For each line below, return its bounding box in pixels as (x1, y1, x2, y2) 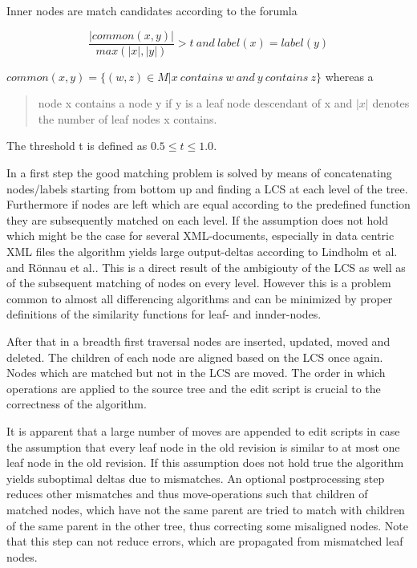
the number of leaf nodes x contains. (38, 110, 217, 127)
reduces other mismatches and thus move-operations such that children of (6, 485, 368, 502)
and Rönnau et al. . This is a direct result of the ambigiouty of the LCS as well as (6, 258, 406, 275)
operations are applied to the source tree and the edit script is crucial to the (6, 379, 381, 396)
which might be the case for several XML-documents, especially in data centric (6, 227, 395, 244)
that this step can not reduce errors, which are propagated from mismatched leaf (6, 533, 403, 550)
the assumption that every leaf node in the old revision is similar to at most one (6, 438, 400, 455)
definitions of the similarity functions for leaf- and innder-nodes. (6, 306, 322, 323)
